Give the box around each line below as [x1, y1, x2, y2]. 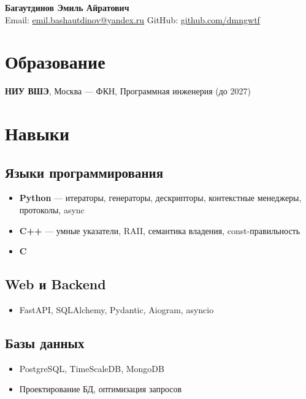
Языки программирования [5, 162, 164, 181]
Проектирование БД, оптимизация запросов [19, 382, 182, 395]
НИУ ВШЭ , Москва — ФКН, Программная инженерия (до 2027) [5, 85, 251, 97]
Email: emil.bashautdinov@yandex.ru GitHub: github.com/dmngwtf [5, 13, 260, 26]
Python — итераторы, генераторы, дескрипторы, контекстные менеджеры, [19, 191, 302, 204]
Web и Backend [5, 275, 106, 294]
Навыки [5, 121, 70, 146]
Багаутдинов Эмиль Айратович [5, 1, 129, 13]
